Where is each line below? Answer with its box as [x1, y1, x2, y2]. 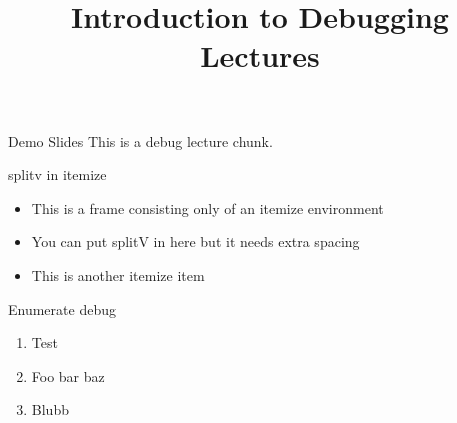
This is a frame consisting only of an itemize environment [31, 197, 384, 218]
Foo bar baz [31, 365, 105, 386]
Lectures [200, 35, 320, 76]
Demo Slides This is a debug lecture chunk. [8, 130, 273, 151]
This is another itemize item [31, 264, 205, 285]
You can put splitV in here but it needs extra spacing [31, 231, 360, 252]
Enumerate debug [8, 298, 116, 319]
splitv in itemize [8, 164, 107, 185]
